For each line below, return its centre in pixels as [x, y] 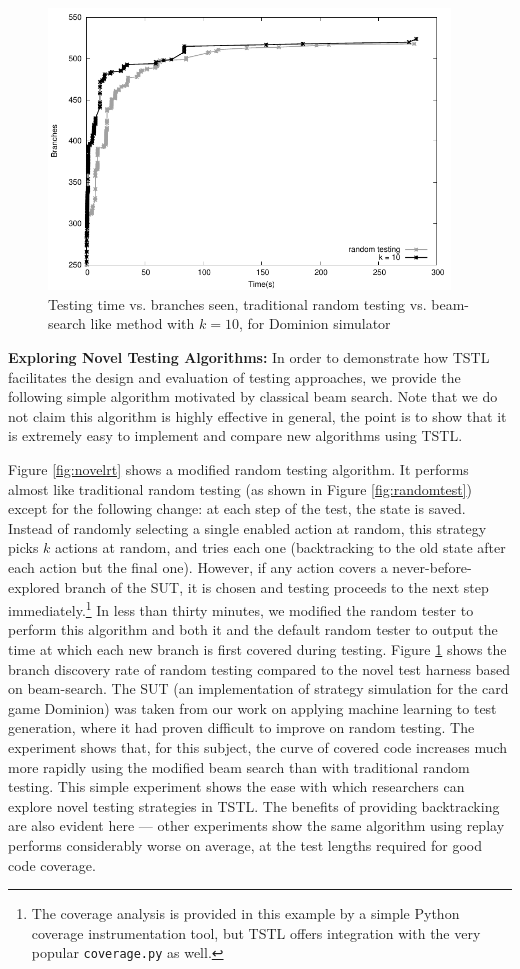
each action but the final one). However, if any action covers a [198, 566]
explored [34, 586]
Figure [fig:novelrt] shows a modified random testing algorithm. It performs [238, 468]
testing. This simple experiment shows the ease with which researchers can [236, 786]
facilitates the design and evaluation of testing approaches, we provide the [234, 376]
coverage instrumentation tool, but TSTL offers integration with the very [256, 932]
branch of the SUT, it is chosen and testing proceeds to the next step [276, 586]
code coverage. [52, 864]
